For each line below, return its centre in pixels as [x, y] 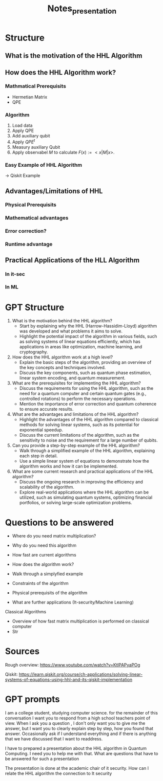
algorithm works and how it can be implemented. [69, 466]
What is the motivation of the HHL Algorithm [74, 56]
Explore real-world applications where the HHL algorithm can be [84, 492]
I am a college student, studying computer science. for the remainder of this [81, 713]
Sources [22, 651]
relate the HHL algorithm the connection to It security [59, 774]
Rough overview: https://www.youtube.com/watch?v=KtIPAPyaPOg [73, 665]
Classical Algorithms [26, 612]
